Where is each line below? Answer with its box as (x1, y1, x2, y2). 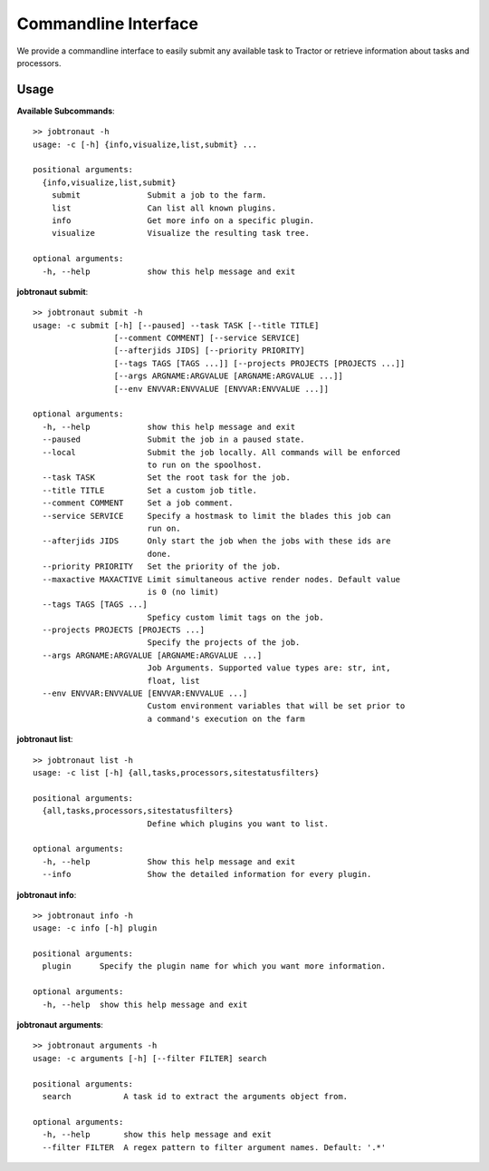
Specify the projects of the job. (147, 638, 301, 648)
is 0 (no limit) (147, 586, 219, 597)
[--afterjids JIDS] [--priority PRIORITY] (113, 346, 305, 356)
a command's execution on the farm (147, 713, 305, 724)
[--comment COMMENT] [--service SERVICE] (113, 333, 301, 344)
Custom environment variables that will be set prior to (147, 701, 406, 711)
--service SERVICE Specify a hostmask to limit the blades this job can (42, 511, 391, 521)
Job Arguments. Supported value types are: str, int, (147, 663, 391, 673)
